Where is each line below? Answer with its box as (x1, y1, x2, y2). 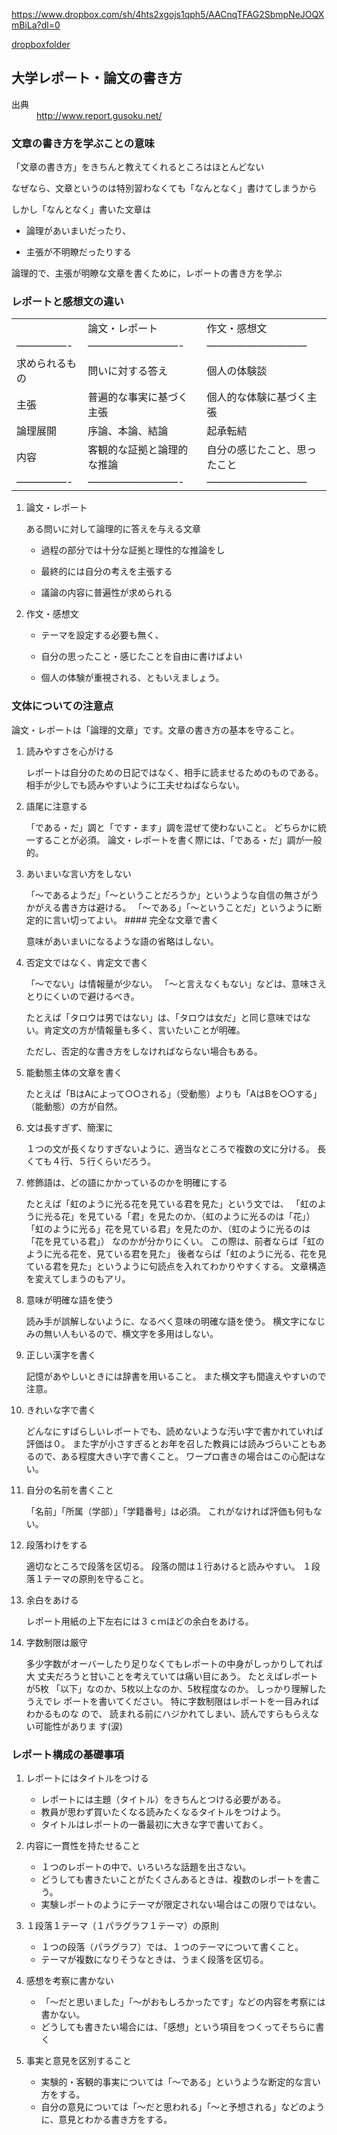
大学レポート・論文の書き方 (11, 70, 183, 87)
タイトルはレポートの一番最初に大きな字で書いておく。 (40, 1819, 269, 1830)
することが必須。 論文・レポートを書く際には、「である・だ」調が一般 (34, 834, 323, 846)
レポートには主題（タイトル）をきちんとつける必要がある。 (40, 1794, 287, 1805)
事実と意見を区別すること (25, 2055, 132, 2066)
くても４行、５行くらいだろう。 (25, 1155, 156, 1167)
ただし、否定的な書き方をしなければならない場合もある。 (25, 1045, 263, 1057)
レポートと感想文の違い (11, 295, 124, 309)
